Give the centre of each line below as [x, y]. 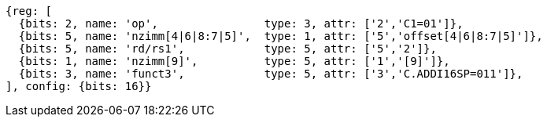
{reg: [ [29, 11]
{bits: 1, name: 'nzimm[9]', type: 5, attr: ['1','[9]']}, [234, 61]
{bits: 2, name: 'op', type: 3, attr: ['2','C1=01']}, [241, 24]
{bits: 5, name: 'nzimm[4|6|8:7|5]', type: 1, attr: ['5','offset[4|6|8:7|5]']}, [281, 36]
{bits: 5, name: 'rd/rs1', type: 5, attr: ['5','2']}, [227, 49]
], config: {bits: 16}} [79, 86]
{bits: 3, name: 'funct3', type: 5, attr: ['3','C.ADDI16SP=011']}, [271, 74]
